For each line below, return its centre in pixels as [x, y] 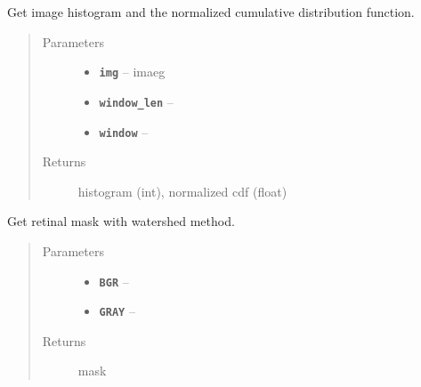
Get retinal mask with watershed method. [121, 221]
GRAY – [117, 311]
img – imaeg [132, 72]
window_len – [136, 101]
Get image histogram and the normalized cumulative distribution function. [211, 12]
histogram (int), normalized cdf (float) [182, 191]
